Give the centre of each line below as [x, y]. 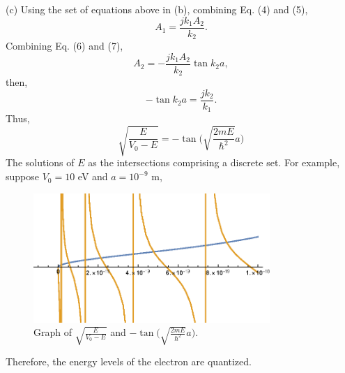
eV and [93, 176]
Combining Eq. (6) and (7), [64, 46]
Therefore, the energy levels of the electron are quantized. [129, 361]
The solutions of [40, 162]
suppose [22, 176]
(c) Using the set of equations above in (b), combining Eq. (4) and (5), [157, 9]
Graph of [53, 332]
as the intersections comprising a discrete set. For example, [214, 162]
